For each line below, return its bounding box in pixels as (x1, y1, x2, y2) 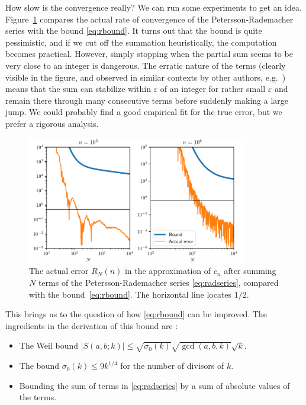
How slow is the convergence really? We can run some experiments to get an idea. (5, 1, 302, 13)
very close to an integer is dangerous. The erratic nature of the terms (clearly (5, 59, 286, 71)
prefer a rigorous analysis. (5, 117, 99, 129)
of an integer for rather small (160, 82, 266, 95)
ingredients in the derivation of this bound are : (5, 319, 178, 331)
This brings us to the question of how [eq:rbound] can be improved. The (5, 308, 267, 320)
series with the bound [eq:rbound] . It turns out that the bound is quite (5, 24, 262, 37)
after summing (224, 264, 276, 277)
